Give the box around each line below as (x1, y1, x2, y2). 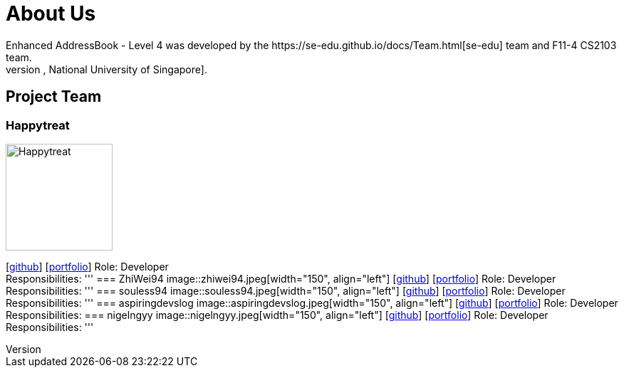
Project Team (6, 88, 102, 106)
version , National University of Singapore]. (6, 63, 207, 75)
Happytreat (6, 117, 70, 132)
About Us (6, 1, 96, 26)
